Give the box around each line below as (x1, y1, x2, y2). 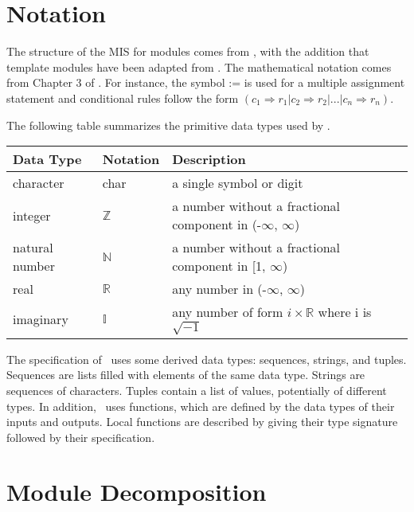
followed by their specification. (6, 428, 155, 445)
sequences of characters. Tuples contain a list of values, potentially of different (6, 381, 387, 398)
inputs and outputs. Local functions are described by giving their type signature (6, 413, 398, 430)
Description (172, 150, 246, 169)
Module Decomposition (6, 475, 267, 508)
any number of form (172, 303, 283, 322)
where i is (318, 303, 372, 322)
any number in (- (172, 279, 267, 299)
